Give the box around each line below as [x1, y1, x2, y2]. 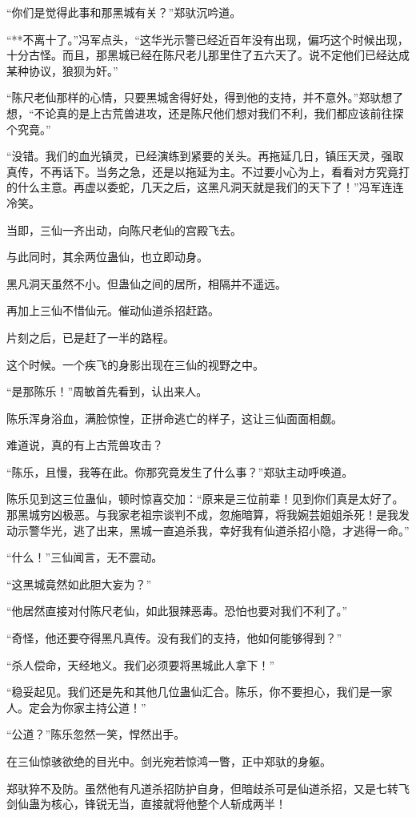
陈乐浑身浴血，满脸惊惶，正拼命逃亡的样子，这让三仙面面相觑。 [6, 409, 342, 426]
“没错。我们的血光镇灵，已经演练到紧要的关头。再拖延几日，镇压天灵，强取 [6, 147, 404, 164]
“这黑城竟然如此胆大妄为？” [6, 575, 152, 592]
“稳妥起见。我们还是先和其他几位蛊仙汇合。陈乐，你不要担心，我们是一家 [6, 683, 393, 700]
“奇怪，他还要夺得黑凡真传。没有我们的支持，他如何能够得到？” [6, 630, 342, 646]
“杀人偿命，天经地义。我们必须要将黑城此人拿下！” [6, 656, 275, 673]
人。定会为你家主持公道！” [6, 698, 146, 715]
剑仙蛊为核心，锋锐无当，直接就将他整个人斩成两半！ [6, 795, 286, 812]
